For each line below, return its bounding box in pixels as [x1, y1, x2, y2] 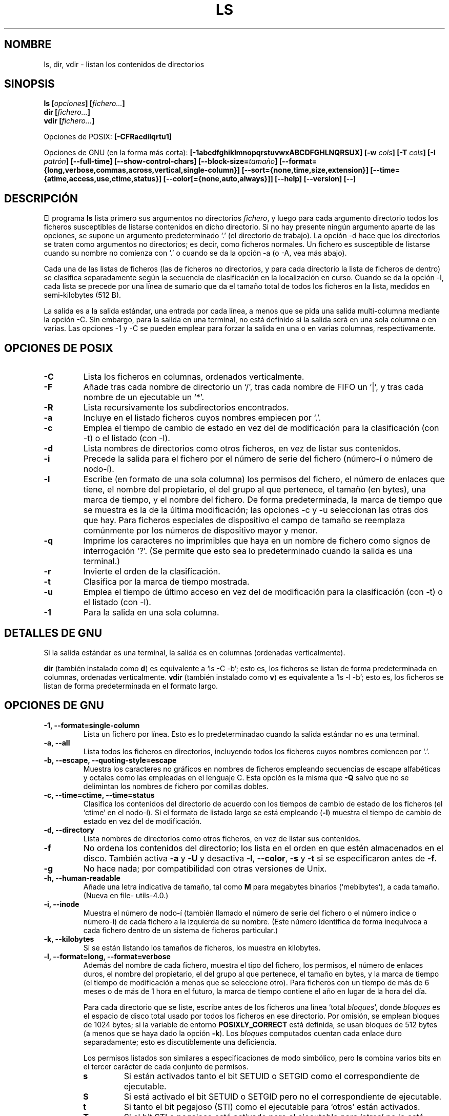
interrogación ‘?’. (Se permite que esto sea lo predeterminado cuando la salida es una [83, 546, 413, 556]
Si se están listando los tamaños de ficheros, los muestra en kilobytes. [83, 943, 321, 952]
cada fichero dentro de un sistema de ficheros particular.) [83, 925, 278, 935]
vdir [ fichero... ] [44, 116, 95, 126]
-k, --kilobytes [44, 934, 94, 943]
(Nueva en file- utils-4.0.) [83, 891, 169, 900]
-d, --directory [44, 825, 94, 834]
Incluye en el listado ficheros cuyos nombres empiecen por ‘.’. [83, 412, 321, 423]
